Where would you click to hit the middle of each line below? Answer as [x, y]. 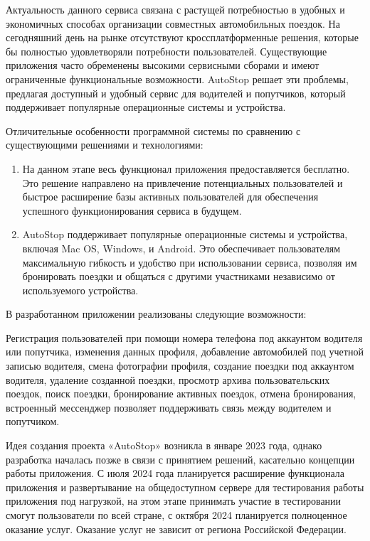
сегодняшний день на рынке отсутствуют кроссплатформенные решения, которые [182, 37]
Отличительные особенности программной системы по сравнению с [153, 130]
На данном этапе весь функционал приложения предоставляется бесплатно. [186, 168]
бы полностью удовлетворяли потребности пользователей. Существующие [166, 51]
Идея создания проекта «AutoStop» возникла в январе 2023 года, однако [164, 445]
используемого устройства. [80, 290]
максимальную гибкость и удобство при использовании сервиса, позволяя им [190, 262]
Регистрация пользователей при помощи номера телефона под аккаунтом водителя [184, 337]
